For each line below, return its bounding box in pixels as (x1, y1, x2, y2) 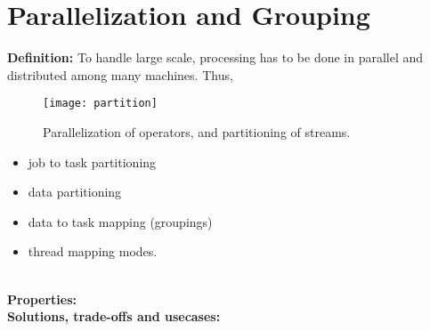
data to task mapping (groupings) (28, 212, 213, 230)
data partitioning (28, 182, 122, 201)
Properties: (7, 289, 77, 308)
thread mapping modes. (28, 242, 158, 261)
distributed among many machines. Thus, (7, 65, 233, 84)
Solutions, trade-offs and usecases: (7, 307, 221, 326)
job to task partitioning (28, 152, 157, 171)
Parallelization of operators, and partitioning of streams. (43, 122, 351, 141)
